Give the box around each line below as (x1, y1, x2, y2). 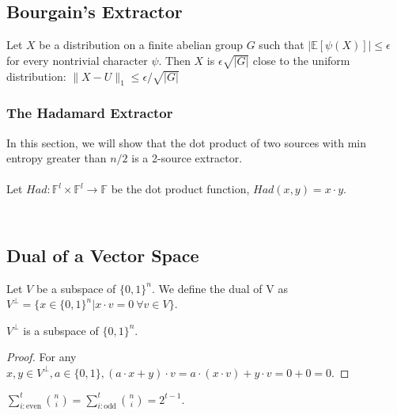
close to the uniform (252, 51, 350, 68)
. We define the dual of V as (151, 280, 288, 296)
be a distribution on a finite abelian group (39, 36, 243, 53)
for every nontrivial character (6, 51, 148, 68)
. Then (158, 51, 191, 68)
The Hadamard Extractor (6, 103, 173, 123)
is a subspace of (23, 322, 99, 338)
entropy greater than (6, 150, 107, 166)
